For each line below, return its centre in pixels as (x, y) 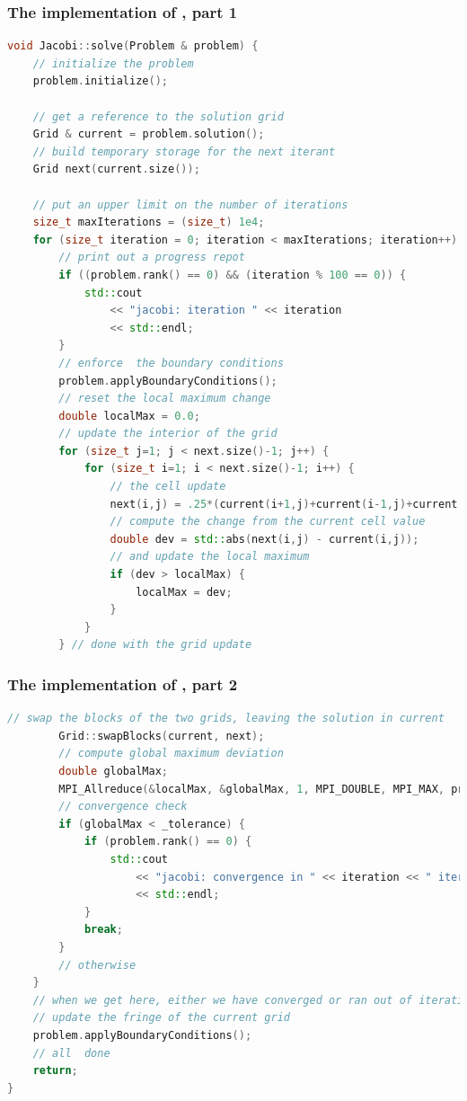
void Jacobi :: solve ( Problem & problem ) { (133, 46)
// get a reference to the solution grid (158, 116)
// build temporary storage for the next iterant (184, 151)
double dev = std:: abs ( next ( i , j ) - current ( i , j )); (264, 539)
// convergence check (123, 807)
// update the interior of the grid (168, 434)
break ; (103, 930)
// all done (71, 1053)
